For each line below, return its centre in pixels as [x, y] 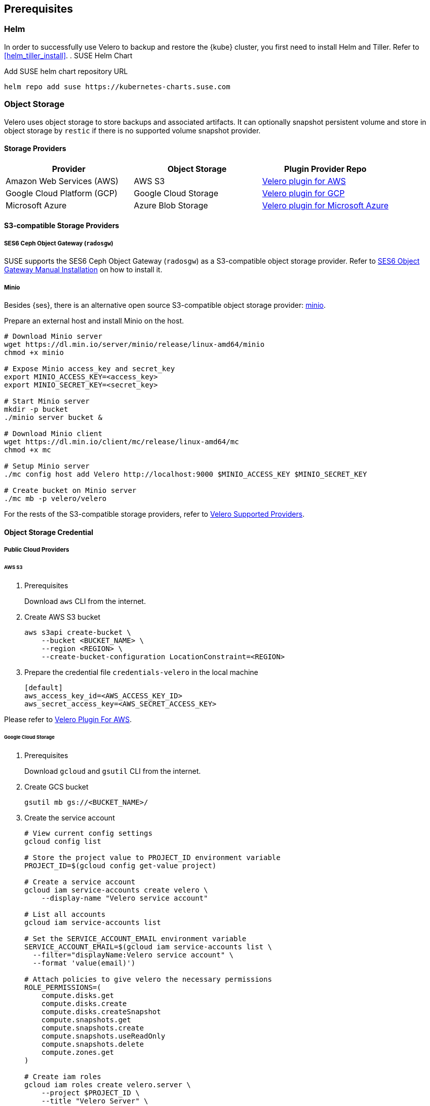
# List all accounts [65, 915]
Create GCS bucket [56, 787]
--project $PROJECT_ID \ [90, 1093]
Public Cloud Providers [37, 549]
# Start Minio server [47, 401]
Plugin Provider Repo [325, 169]
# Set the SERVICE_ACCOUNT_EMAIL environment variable [135, 939]
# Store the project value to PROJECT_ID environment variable [152, 858]
